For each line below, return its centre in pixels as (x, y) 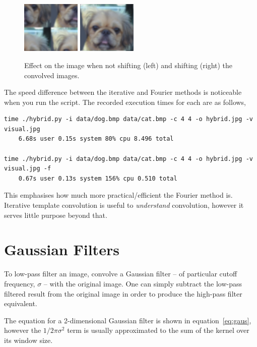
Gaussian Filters (62, 249)
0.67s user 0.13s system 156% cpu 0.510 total (98, 178)
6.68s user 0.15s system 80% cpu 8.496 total (96, 139)
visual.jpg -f (28, 169)
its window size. (28, 340)
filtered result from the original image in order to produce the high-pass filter (123, 293)
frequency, (20, 283)
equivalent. (21, 303)
